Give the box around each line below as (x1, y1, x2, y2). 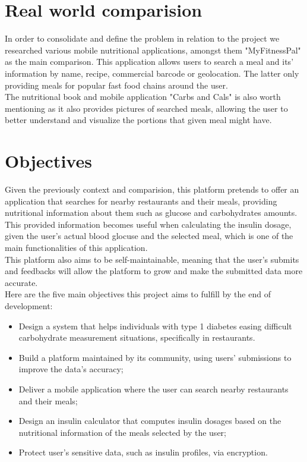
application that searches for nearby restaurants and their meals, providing (5, 194, 277, 207)
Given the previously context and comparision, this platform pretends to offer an (5, 183, 299, 195)
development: (5, 299, 53, 312)
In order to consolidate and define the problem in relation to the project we (5, 32, 280, 45)
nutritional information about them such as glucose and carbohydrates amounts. (5, 206, 297, 219)
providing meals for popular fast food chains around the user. (5, 78, 228, 91)
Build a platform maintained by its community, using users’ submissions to (18, 351, 292, 363)
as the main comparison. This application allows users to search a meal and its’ (5, 55, 294, 68)
